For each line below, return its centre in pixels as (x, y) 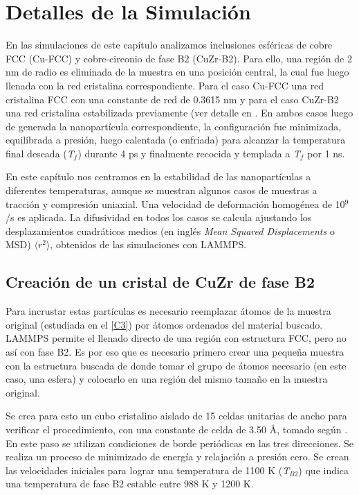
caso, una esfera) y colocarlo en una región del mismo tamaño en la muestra (167, 379)
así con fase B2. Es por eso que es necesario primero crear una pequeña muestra (175, 352)
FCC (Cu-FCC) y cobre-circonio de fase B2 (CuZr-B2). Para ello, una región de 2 (179, 58)
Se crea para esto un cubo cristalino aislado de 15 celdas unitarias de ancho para (176, 416)
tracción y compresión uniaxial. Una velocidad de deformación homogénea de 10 (175, 203)
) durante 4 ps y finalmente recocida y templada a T (189, 153)
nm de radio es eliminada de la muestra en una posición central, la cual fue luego (177, 72)
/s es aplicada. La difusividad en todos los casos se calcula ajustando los (159, 217)
